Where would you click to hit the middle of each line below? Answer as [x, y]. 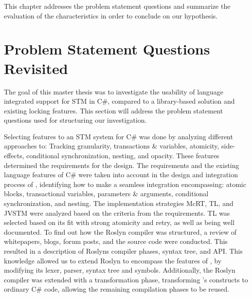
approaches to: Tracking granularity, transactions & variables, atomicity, [112, 146]
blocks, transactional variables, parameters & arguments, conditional [106, 194]
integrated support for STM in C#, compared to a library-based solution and [119, 101]
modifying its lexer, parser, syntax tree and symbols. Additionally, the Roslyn [120, 270]
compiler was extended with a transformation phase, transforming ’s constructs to [126, 279]
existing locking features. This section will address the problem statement [114, 110]
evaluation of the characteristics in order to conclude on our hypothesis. [111, 15]
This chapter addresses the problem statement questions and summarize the [117, 6]
